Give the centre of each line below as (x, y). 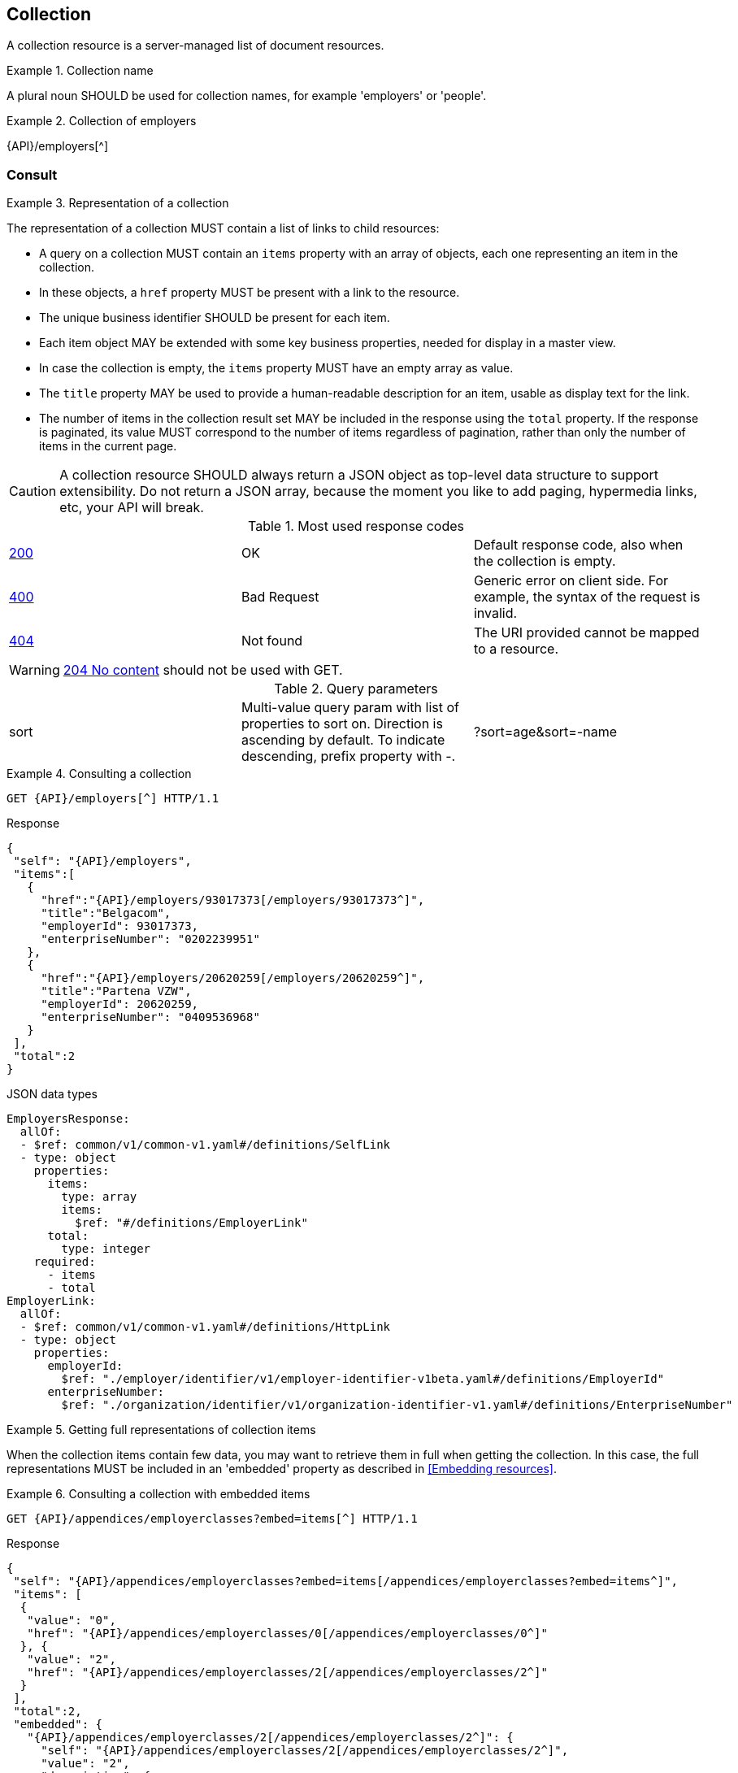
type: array (99, 1197)
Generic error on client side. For (571, 581)
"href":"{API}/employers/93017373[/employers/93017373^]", (233, 900)
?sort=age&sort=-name (545, 732)
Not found (272, 641)
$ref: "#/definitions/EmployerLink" (191, 1223)
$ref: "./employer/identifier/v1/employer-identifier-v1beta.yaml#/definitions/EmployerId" (363, 1379)
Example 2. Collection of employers (102, 121)
